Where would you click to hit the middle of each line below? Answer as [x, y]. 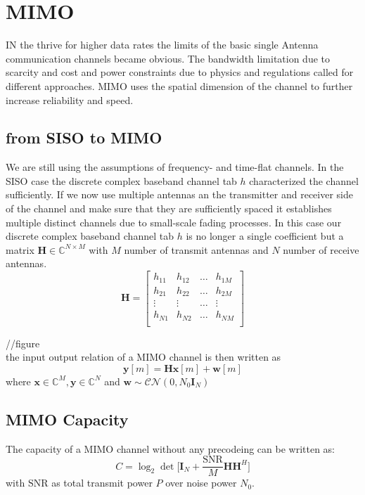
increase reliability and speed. [70, 99]
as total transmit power [102, 483]
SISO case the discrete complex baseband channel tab [121, 180]
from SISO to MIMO [84, 137]
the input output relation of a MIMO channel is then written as [143, 357]
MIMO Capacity [67, 419]
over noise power [201, 483]
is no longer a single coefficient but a [265, 236]
